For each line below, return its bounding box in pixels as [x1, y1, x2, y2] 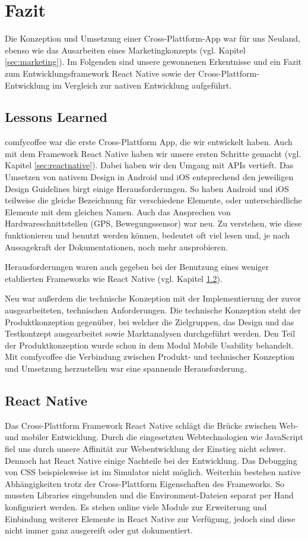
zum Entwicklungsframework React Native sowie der [5, 67, 196, 79]
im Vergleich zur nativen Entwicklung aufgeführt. [52, 79, 232, 91]
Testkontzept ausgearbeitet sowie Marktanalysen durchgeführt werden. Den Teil [5, 327, 296, 340]
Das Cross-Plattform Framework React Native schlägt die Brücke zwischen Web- [5, 419, 299, 431]
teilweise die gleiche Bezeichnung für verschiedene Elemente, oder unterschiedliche [5, 194, 302, 206]
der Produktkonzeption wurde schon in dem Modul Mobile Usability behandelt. [5, 338, 294, 351]
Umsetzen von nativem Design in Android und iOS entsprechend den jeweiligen [5, 171, 294, 183]
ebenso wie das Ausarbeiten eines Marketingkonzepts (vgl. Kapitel [5, 43, 246, 56]
